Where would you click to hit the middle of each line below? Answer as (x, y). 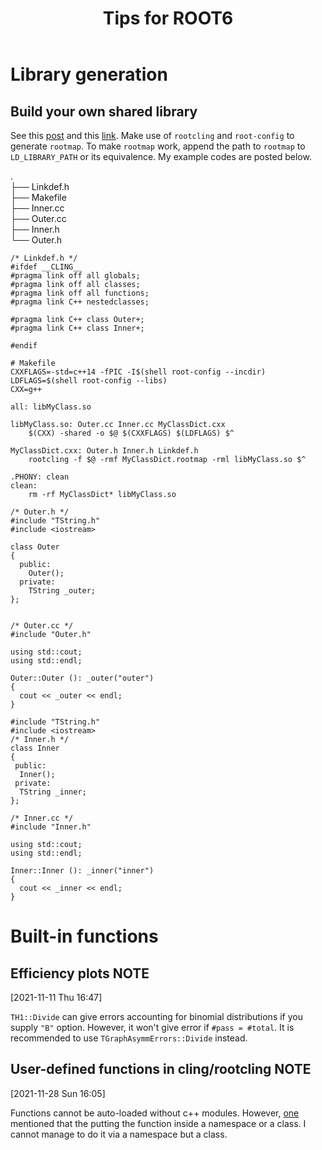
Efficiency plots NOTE (80, 973)
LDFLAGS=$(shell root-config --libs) (89, 381)
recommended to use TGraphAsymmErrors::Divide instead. (129, 1038)
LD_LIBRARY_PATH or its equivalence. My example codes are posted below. (161, 156)
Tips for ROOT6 (168, 18)
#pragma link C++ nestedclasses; (80, 302)
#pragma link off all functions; (80, 293)
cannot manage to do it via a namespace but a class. (119, 1134)
